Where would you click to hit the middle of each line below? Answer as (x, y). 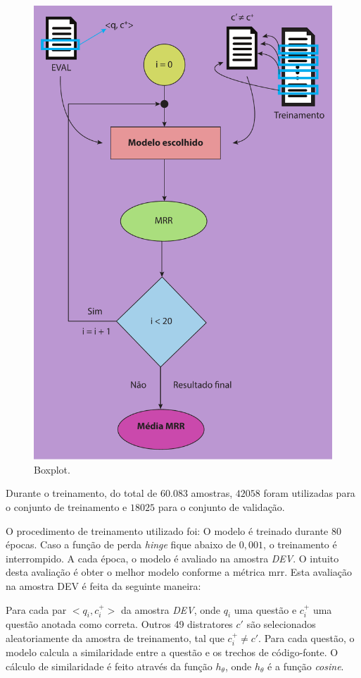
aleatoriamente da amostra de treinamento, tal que (115, 637)
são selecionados (281, 624)
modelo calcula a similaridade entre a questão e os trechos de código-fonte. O (172, 652)
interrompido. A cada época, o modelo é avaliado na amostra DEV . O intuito (172, 558)
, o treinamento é (300, 544)
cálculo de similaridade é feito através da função (109, 666)
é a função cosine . (306, 666)
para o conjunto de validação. (221, 506)
